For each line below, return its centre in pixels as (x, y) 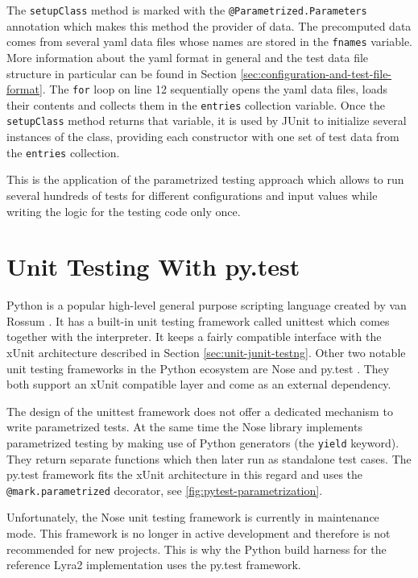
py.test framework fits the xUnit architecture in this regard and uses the (185, 474)
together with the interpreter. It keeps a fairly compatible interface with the (194, 337)
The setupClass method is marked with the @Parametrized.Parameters (187, 10)
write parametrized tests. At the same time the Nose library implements (184, 427)
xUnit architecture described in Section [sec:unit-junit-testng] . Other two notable (206, 352)
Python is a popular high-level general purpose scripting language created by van (207, 305)
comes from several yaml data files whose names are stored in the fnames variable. (209, 42)
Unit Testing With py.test (153, 266)
